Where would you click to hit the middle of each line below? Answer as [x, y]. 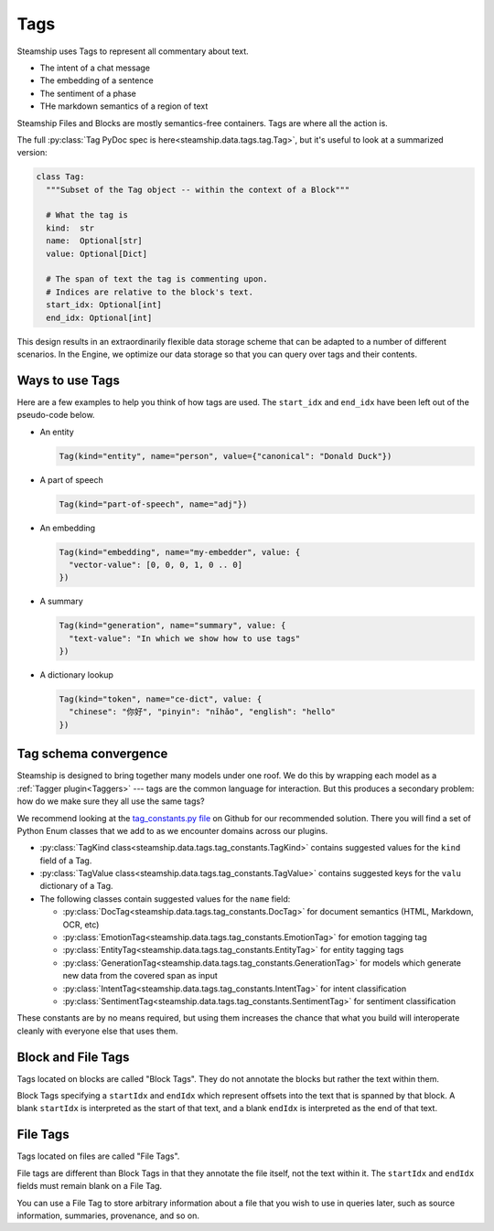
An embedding [68, 528]
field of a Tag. [66, 861]
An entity [57, 432]
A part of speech [72, 479]
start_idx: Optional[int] [104, 305]
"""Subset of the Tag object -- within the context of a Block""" [198, 189]
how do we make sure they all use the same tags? [111, 801]
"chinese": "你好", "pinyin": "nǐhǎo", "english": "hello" [202, 712]
